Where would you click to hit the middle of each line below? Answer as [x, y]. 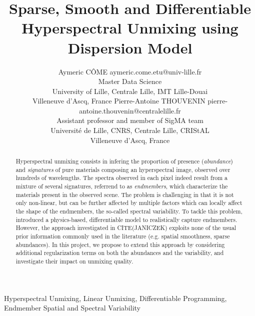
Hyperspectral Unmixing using [130, 28]
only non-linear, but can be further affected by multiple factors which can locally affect [129, 203]
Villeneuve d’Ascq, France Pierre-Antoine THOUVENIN [119, 101]
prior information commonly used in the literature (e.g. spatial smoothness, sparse [123, 236]
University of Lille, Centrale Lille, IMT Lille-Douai [130, 91]
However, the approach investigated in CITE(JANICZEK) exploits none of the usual [126, 228]
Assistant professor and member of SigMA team [130, 120]
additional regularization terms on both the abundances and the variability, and [120, 253]
